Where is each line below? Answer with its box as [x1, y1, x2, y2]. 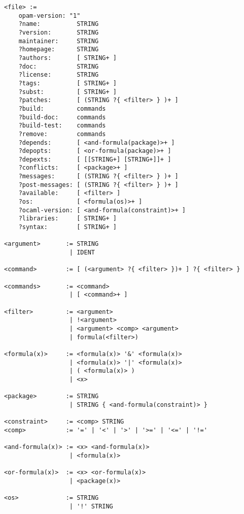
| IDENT [69, 249, 95, 256]
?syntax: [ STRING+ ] [18, 223, 117, 231]
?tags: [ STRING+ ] [18, 79, 117, 87]
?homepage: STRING [18, 46, 99, 53]
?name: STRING [18, 20, 99, 28]
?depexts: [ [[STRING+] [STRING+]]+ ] [18, 155, 171, 163]
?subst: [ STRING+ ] [18, 88, 117, 95]
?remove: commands [18, 130, 106, 138]
